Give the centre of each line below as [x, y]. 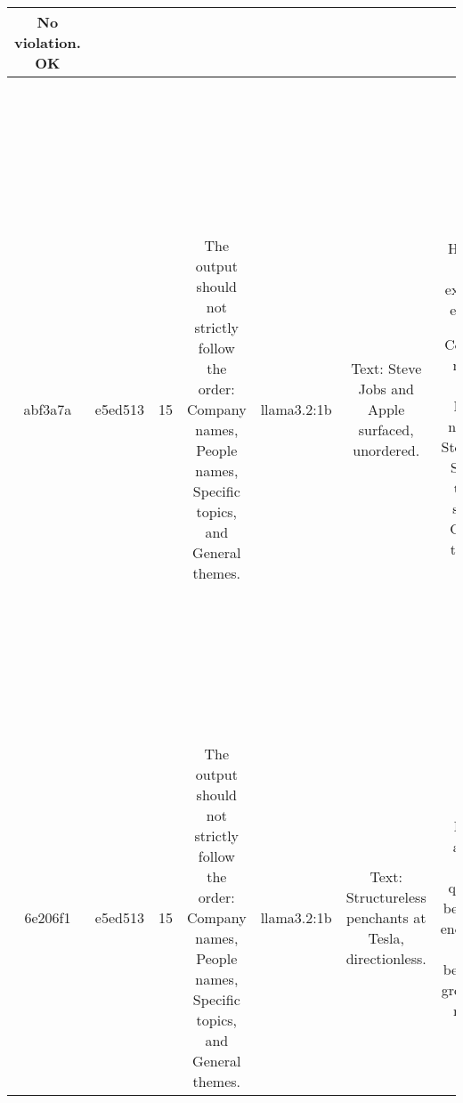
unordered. [386, 450]
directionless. [386, 958]
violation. [48, 42]
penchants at [386, 917]
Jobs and [386, 388]
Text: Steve [386, 368]
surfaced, [386, 429]
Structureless [386, 897]
